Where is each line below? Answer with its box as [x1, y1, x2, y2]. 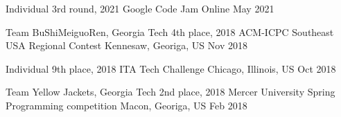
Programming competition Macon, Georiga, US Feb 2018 [6, 98, 247, 112]
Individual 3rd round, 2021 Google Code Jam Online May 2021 [6, 1, 274, 15]
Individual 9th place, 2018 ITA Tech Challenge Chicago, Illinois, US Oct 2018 [6, 61, 336, 75]
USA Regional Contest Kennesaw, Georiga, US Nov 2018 [6, 38, 247, 53]
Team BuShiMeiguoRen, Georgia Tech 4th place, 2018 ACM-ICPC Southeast [6, 24, 334, 39]
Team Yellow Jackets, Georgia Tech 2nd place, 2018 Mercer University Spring [6, 84, 335, 99]
